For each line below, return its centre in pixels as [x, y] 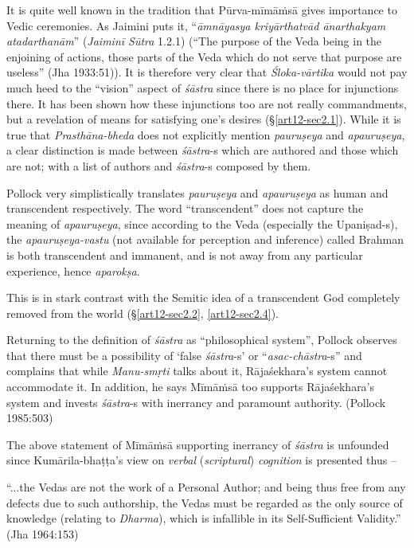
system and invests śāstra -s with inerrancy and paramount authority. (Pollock [196, 402]
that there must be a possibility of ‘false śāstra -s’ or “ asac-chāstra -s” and [184, 355]
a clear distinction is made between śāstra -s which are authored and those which [203, 150]
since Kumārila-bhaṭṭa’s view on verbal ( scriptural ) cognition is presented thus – [201, 460]
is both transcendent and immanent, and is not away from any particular [185, 254]
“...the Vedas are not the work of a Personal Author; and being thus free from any [206, 487]
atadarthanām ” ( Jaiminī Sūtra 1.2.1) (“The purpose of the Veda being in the [194, 41]
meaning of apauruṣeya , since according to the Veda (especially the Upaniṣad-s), [202, 223]
